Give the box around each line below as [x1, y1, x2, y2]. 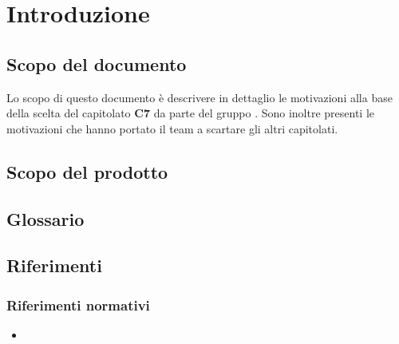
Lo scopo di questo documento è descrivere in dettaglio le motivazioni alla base [6, 89, 393, 105]
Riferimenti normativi [6, 295, 150, 314]
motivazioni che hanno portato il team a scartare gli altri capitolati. [6, 120, 338, 136]
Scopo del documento [6, 51, 187, 76]
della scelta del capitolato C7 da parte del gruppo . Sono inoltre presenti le [6, 105, 375, 121]
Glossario [6, 206, 85, 231]
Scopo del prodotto [6, 159, 168, 184]
